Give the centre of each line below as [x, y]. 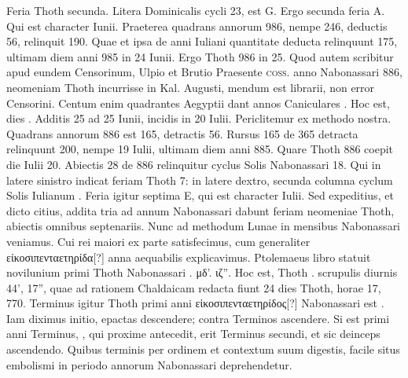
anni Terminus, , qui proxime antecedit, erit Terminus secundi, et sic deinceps [193, 334]
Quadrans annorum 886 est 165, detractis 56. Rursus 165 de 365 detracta [182, 133]
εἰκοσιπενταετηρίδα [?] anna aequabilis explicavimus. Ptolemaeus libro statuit [189, 257]
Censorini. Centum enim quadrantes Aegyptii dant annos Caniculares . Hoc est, [198, 103]
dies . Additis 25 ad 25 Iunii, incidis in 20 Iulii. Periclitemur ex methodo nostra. [199, 118]
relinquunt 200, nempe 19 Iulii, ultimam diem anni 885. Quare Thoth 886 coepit [200, 149]
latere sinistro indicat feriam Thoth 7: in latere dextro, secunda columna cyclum [200, 180]
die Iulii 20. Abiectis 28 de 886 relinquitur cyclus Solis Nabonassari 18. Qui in [194, 164]
